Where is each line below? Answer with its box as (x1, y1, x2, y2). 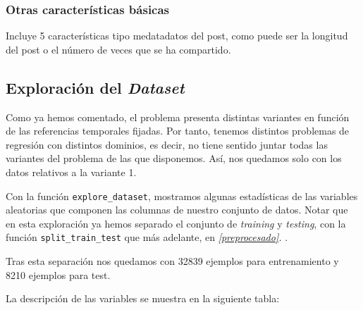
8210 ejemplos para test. (6, 267, 111, 282)
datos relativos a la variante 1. (6, 164, 137, 179)
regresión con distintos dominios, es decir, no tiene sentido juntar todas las (6, 137, 328, 151)
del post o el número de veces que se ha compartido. (6, 42, 231, 56)
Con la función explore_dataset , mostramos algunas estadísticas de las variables (6, 188, 358, 203)
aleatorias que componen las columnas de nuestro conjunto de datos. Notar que (6, 202, 348, 217)
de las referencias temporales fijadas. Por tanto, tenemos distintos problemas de (6, 123, 350, 138)
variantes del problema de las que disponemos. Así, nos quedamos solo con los (6, 151, 342, 166)
